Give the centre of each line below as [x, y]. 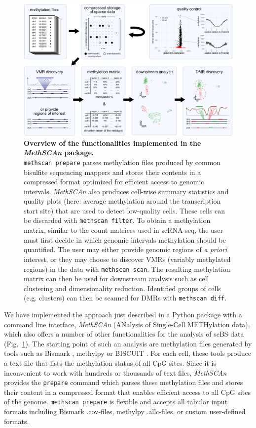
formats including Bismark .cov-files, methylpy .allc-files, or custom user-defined [125, 411]
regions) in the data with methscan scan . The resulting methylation [127, 269]
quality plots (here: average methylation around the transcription [122, 201]
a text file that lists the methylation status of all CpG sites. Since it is [110, 363]
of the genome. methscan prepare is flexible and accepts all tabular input [116, 402]
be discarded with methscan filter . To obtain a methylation [117, 220]
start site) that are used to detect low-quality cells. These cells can [125, 210]
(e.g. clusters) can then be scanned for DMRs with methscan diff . [125, 298]
